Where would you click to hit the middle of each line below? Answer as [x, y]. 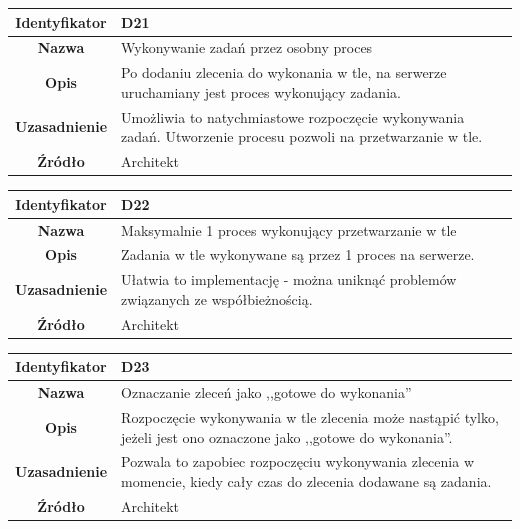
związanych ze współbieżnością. [217, 298]
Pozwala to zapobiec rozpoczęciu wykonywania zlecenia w [297, 461]
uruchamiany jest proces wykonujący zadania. [261, 91]
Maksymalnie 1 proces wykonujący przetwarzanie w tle [289, 229]
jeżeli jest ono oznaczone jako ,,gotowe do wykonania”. [287, 436]
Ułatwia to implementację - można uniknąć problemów [289, 279]
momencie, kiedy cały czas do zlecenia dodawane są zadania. [306, 480]
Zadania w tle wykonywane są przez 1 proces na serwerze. [298, 254]
